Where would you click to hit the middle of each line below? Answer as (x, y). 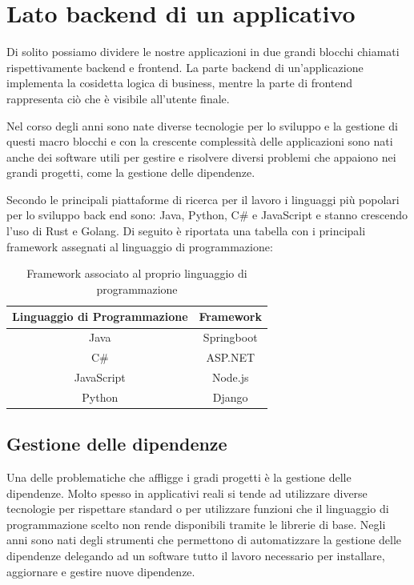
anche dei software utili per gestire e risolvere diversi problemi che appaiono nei (201, 156)
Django (230, 397)
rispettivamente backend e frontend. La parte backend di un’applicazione (185, 67)
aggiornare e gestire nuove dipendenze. (101, 571)
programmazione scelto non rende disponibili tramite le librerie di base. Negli (196, 524)
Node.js (230, 377)
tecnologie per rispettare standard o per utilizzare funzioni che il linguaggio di (198, 509)
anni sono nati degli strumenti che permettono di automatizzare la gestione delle (204, 540)
